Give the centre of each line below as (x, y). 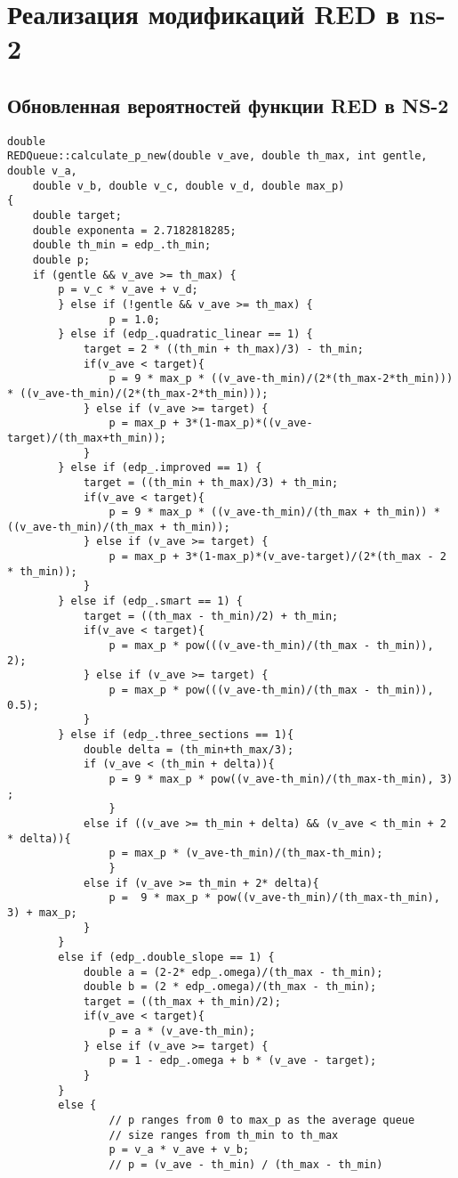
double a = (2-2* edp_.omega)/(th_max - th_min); (233, 972)
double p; (61, 260)
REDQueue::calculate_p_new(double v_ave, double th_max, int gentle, (217, 156)
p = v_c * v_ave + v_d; (128, 290)
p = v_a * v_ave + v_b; (179, 1150)
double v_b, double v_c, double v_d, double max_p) (189, 186)
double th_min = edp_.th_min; (122, 245)
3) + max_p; (42, 912)
